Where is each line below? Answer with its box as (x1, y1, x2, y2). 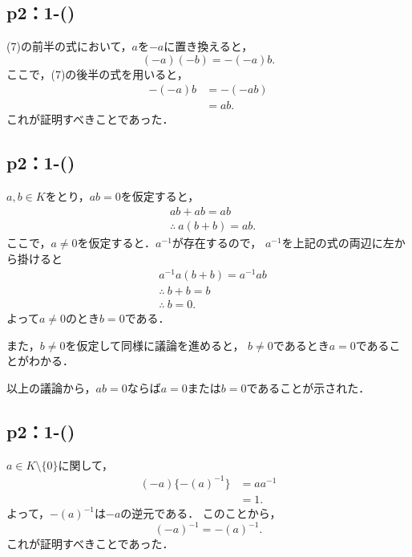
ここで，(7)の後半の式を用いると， (6, 65, 188, 82)
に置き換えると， (164, 38, 253, 55)
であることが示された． (246, 380, 370, 396)
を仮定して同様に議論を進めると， (65, 336, 244, 353)
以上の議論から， (6, 380, 96, 396)
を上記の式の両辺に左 (281, 234, 394, 250)
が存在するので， (172, 234, 262, 250)
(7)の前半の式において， (6, 38, 132, 55)
